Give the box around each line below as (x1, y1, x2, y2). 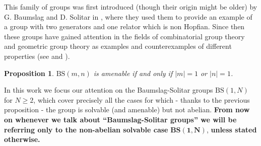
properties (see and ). (4, 50, 70, 61)
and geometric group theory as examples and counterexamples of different (4, 41, 232, 51)
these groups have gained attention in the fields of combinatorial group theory (4, 31, 245, 41)
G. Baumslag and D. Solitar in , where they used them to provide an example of (4, 11, 252, 22)
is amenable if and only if (93, 67, 173, 78)
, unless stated (206, 124, 257, 134)
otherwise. (4, 134, 40, 144)
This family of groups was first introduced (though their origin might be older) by (4, 2, 257, 12)
